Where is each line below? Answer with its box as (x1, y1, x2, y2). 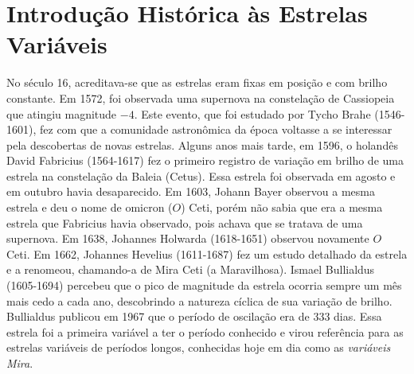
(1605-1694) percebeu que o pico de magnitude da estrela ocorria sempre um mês (6, 277, 402, 294)
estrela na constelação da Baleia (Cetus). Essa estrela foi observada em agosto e (6, 167, 396, 184)
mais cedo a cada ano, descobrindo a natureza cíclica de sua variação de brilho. (6, 292, 393, 309)
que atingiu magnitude (6, 105, 117, 122)
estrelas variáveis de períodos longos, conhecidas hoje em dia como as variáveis (6, 339, 391, 356)
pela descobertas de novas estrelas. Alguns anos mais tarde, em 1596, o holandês (6, 136, 398, 153)
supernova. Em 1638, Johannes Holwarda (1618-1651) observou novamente (6, 230, 369, 247)
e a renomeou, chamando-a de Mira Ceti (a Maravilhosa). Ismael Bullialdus (6, 261, 375, 278)
